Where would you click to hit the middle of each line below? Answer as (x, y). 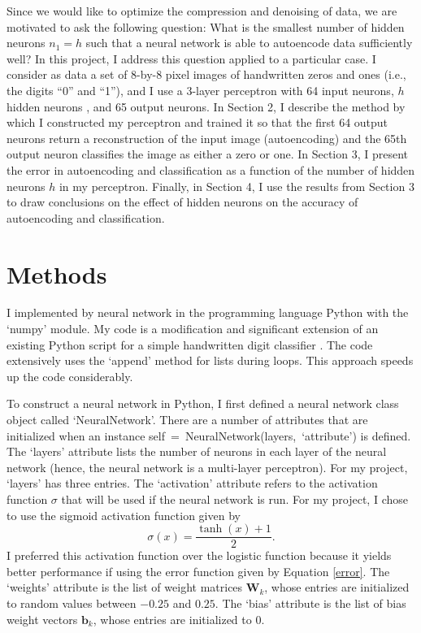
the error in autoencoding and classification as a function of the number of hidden (211, 169)
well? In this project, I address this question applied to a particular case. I (191, 58)
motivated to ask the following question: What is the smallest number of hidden (206, 26)
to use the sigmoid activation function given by (124, 515)
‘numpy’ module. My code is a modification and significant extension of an (193, 329)
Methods (57, 273)
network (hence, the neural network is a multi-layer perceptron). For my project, (207, 467)
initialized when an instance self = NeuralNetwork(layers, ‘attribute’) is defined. (209, 435)
